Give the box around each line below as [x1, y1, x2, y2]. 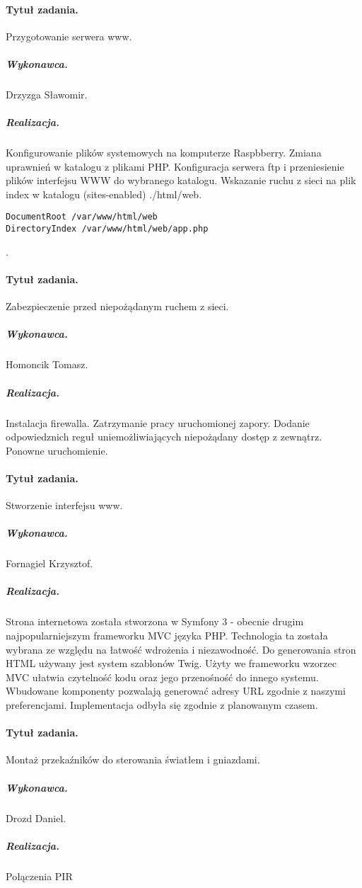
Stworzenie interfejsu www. [6, 498, 123, 513]
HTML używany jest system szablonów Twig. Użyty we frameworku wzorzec [6, 656, 337, 671]
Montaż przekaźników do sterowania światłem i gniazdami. [6, 752, 260, 767]
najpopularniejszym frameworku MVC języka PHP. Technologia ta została [6, 627, 328, 642]
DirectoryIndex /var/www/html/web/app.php [6, 224, 209, 234]
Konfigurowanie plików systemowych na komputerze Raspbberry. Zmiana [6, 145, 322, 160]
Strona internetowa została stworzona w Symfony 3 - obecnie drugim [6, 614, 304, 629]
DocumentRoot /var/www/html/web [6, 212, 158, 222]
